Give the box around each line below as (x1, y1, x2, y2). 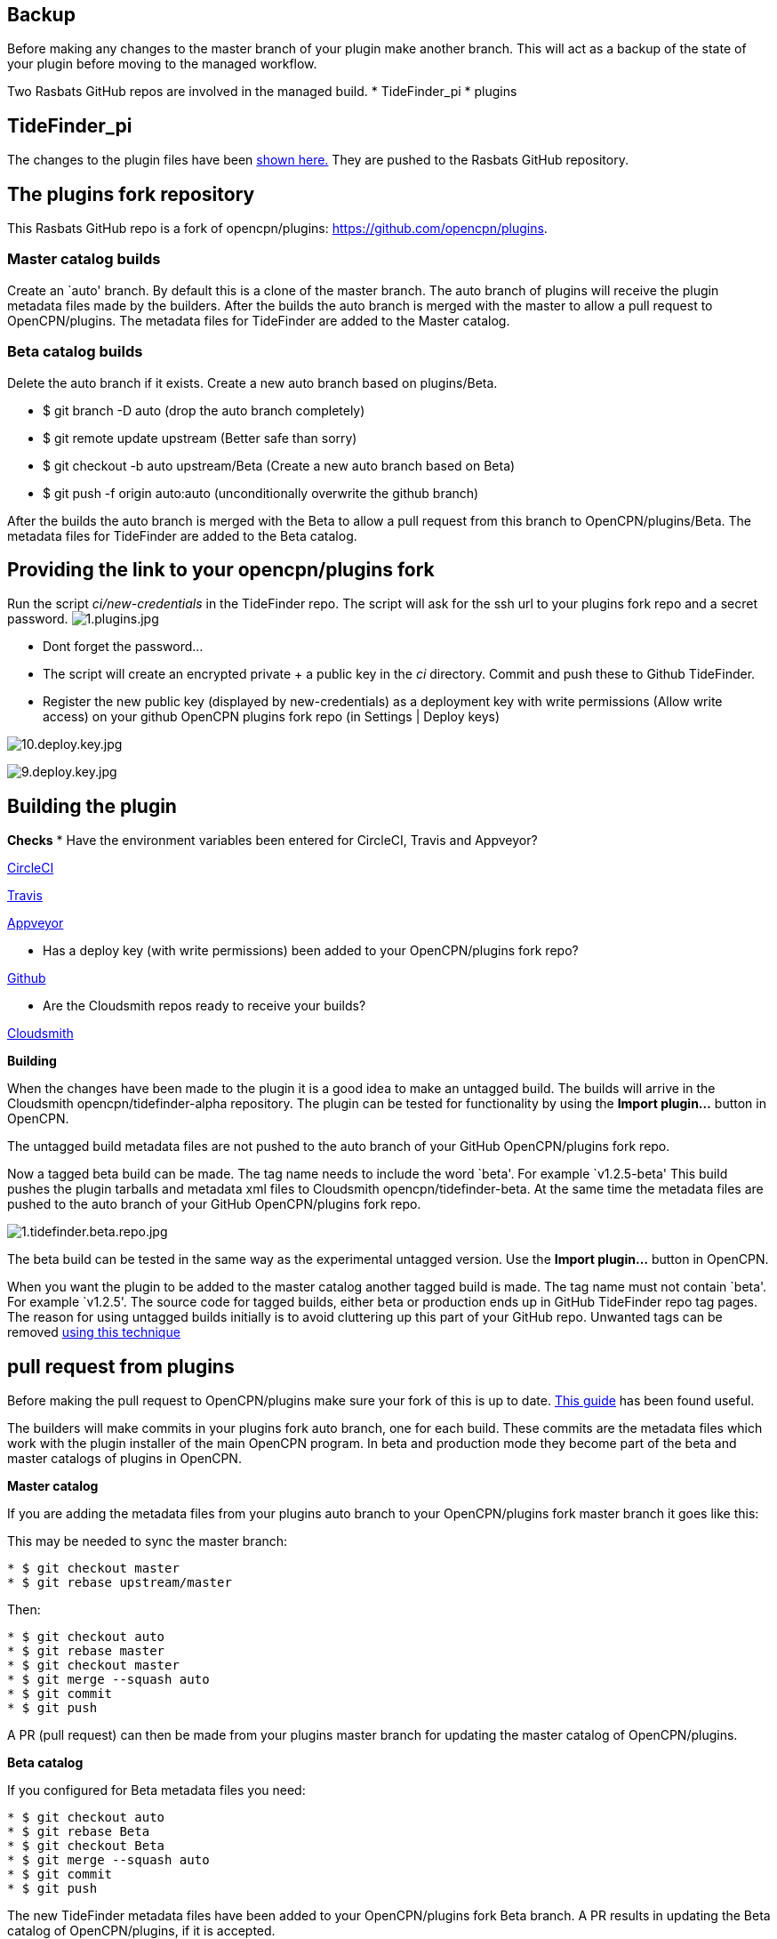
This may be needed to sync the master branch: (7, 1533, 288, 1549)
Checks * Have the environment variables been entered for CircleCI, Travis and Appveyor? (7, 833, 538, 849)
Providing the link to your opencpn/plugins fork (7, 559, 435, 582)
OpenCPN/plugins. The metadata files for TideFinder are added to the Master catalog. (7, 312, 510, 328)
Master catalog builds (7, 250, 161, 269)
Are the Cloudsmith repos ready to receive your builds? (43, 998, 366, 1014)
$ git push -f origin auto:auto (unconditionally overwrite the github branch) (43, 485, 479, 501)
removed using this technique (7, 1324, 180, 1340)
